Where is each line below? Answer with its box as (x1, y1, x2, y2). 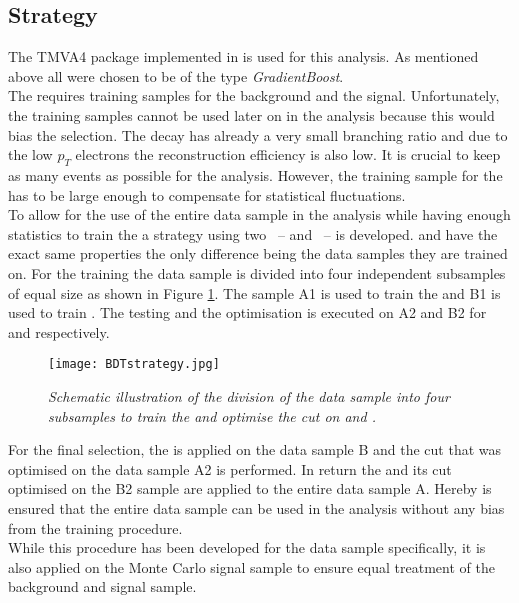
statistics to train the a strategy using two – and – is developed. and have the (8, 223, 498, 244)
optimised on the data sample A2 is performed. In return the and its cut (8, 458, 452, 479)
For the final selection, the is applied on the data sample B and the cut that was (8, 439, 502, 460)
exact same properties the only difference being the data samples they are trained (8, 243, 508, 264)
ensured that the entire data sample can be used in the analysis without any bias (8, 497, 505, 518)
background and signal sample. (8, 576, 197, 597)
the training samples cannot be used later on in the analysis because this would (8, 104, 495, 125)
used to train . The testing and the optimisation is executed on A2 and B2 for (8, 302, 487, 323)
